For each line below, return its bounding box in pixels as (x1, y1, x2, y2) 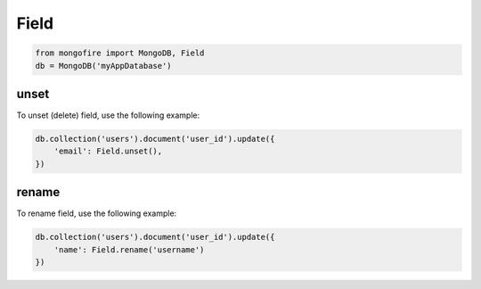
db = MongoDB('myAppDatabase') (35, 61, 173, 70)
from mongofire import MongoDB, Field (35, 48, 205, 58)
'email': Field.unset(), (53, 146, 163, 156)
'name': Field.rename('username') (53, 244, 205, 254)
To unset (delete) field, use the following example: (16, 110, 200, 120)
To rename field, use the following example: (16, 208, 177, 219)
